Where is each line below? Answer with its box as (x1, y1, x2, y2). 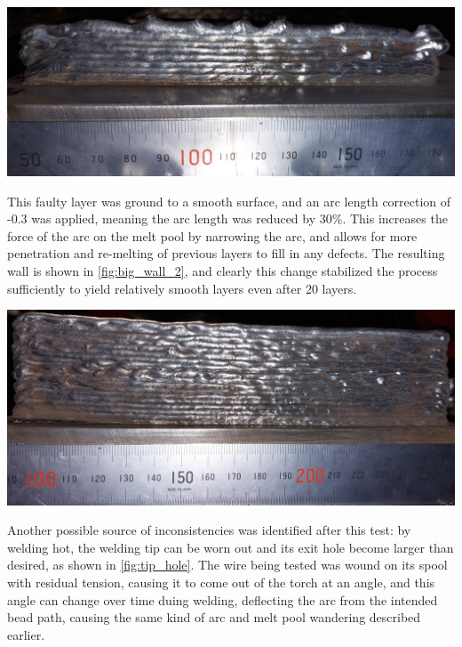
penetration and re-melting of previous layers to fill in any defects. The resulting (7, 244, 445, 263)
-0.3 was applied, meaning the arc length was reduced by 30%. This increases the (7, 209, 448, 228)
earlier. (7, 625, 45, 643)
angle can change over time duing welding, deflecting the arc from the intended (7, 590, 438, 609)
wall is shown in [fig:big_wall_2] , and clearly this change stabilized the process (7, 261, 438, 279)
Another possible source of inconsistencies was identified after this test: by (7, 521, 411, 539)
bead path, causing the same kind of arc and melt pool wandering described (7, 608, 421, 627)
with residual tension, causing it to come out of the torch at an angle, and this (7, 573, 435, 592)
